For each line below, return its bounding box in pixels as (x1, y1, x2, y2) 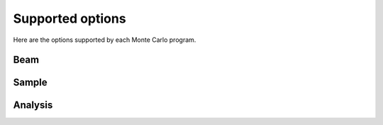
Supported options (13, 11, 127, 26)
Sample (13, 77, 48, 89)
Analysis (13, 99, 53, 112)
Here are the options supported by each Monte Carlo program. (13, 36, 196, 44)
